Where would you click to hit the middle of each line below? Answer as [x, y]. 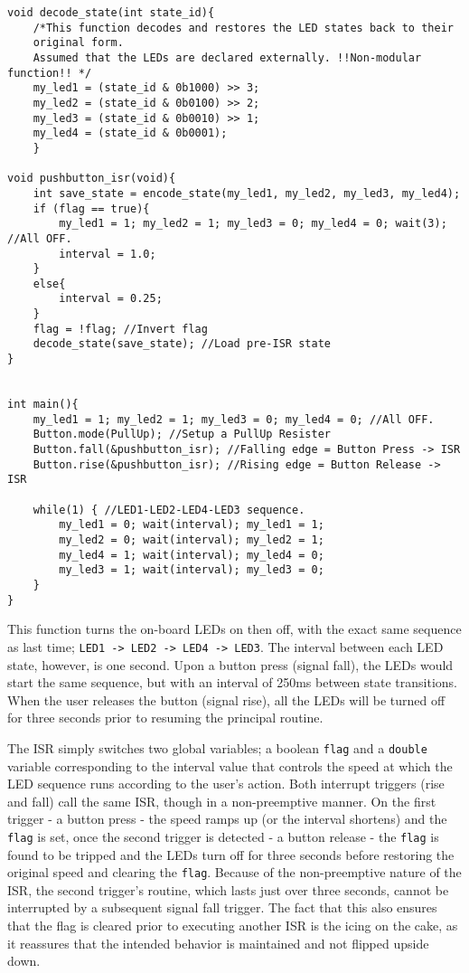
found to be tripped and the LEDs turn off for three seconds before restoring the [231, 854]
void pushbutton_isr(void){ [92, 179]
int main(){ [43, 405]
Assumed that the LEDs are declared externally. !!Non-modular [227, 57]
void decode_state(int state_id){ [111, 13]
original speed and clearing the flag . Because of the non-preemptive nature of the [234, 872]
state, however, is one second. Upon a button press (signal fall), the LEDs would [230, 664]
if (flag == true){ [91, 208]
